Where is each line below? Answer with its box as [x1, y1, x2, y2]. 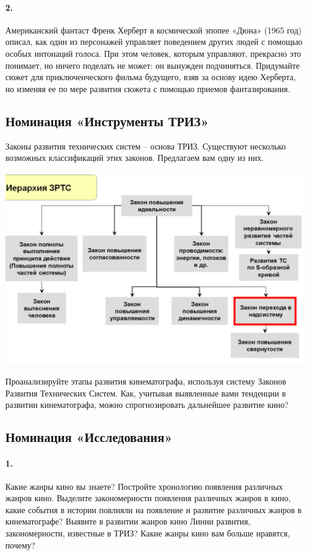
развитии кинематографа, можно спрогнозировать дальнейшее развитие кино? [5, 398, 289, 411]
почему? [5, 538, 35, 551]
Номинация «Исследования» [5, 428, 173, 446]
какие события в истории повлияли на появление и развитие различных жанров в [5, 503, 302, 516]
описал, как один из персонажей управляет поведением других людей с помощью [5, 35, 303, 48]
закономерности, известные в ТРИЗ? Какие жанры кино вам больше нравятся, [5, 526, 290, 539]
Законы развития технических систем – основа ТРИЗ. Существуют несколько [5, 139, 286, 152]
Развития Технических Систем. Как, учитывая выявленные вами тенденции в [5, 386, 286, 399]
